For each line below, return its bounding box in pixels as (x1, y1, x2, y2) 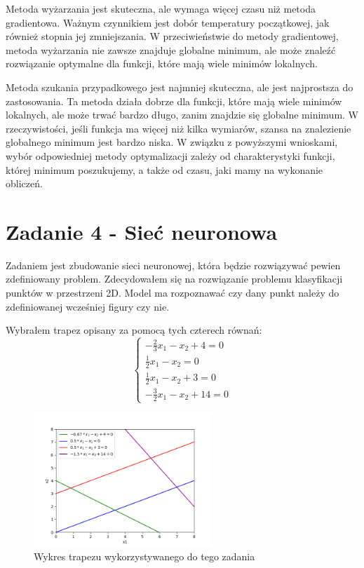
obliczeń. (6, 176, 43, 191)
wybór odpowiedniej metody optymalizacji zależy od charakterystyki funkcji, (6, 148, 335, 163)
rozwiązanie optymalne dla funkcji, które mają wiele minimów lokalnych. (6, 56, 318, 71)
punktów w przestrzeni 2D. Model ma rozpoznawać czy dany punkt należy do (6, 285, 339, 300)
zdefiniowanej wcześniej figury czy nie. (6, 299, 170, 313)
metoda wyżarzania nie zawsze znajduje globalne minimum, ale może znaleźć (6, 42, 336, 57)
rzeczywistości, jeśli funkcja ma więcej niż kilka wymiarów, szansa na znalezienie (6, 121, 351, 135)
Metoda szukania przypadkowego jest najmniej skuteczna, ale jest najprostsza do (6, 79, 353, 94)
